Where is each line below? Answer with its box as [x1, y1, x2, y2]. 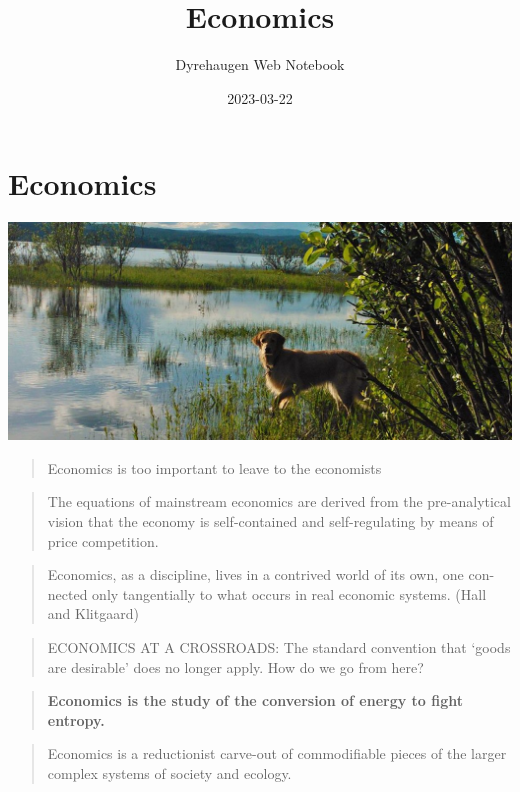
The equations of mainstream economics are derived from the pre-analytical [47, 491, 511, 512]
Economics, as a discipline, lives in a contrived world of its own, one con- [47, 564, 495, 585]
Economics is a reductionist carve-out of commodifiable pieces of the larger [47, 743, 507, 764]
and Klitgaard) [47, 603, 139, 624]
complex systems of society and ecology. [47, 763, 292, 783]
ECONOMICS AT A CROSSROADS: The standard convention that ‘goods [47, 637, 511, 658]
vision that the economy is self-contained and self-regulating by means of [47, 511, 494, 532]
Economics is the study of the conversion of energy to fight [47, 690, 464, 711]
